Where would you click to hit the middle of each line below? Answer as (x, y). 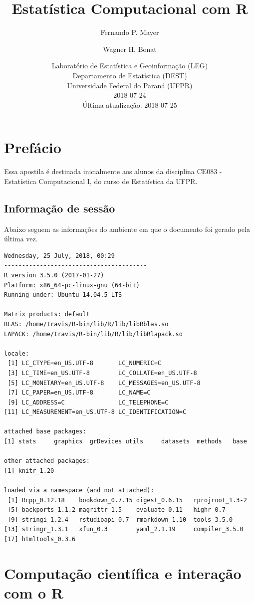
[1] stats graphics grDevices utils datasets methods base (126, 442)
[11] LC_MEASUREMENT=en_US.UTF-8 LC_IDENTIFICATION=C (95, 412)
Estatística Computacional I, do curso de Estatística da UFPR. (101, 181)
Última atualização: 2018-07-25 (130, 104)
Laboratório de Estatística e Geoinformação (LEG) (130, 66)
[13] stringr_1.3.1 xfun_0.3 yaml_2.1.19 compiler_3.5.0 (124, 529)
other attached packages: (47, 461)
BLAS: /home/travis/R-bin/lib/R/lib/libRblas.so (86, 324)
